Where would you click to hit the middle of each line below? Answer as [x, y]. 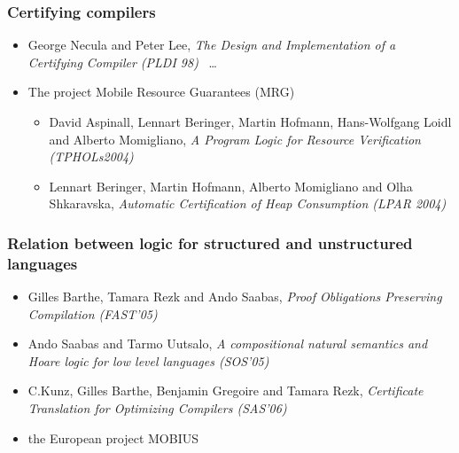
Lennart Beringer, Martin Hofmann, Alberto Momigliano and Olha [231, 186]
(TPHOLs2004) [91, 156]
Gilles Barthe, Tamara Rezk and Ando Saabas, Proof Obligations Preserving [235, 297]
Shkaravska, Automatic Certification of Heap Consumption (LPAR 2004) [248, 203]
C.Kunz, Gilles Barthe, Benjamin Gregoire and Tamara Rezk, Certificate [226, 391]
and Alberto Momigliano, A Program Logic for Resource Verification [235, 139]
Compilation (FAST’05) [93, 313]
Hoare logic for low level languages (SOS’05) [148, 360]
